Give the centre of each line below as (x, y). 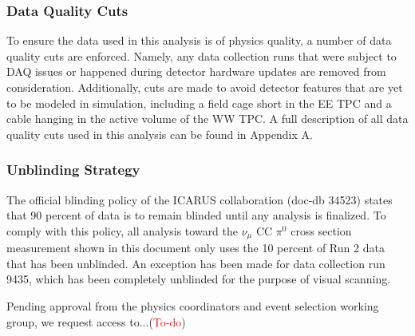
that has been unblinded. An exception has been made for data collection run (196, 263)
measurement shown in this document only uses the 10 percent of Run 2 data (196, 248)
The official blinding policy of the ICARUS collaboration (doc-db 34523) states (200, 199)
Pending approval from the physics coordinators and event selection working (193, 306)
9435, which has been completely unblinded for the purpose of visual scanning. (199, 279)
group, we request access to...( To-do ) (96, 321)
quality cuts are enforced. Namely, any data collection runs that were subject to (202, 55)
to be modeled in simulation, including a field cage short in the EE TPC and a (199, 103)
